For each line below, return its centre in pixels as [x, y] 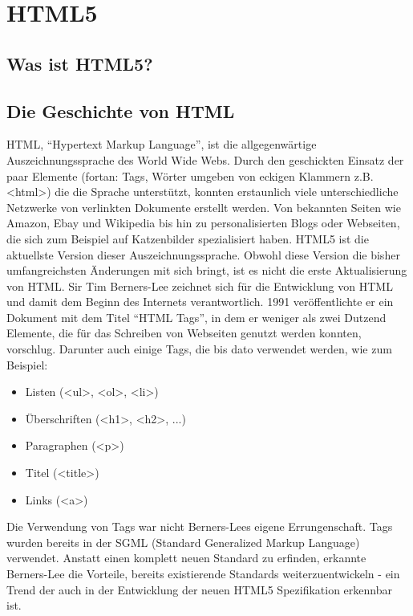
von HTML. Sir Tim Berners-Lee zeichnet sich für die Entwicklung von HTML [200, 286]
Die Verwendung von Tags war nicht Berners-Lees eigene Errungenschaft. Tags [200, 526]
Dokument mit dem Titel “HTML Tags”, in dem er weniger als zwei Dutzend [196, 317]
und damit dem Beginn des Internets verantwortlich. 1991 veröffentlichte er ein [200, 302]
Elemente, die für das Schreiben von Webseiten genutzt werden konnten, [184, 333]
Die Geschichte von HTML [121, 110]
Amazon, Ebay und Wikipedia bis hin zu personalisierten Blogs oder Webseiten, [203, 223]
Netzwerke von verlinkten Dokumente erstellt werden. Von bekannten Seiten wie [204, 207]
